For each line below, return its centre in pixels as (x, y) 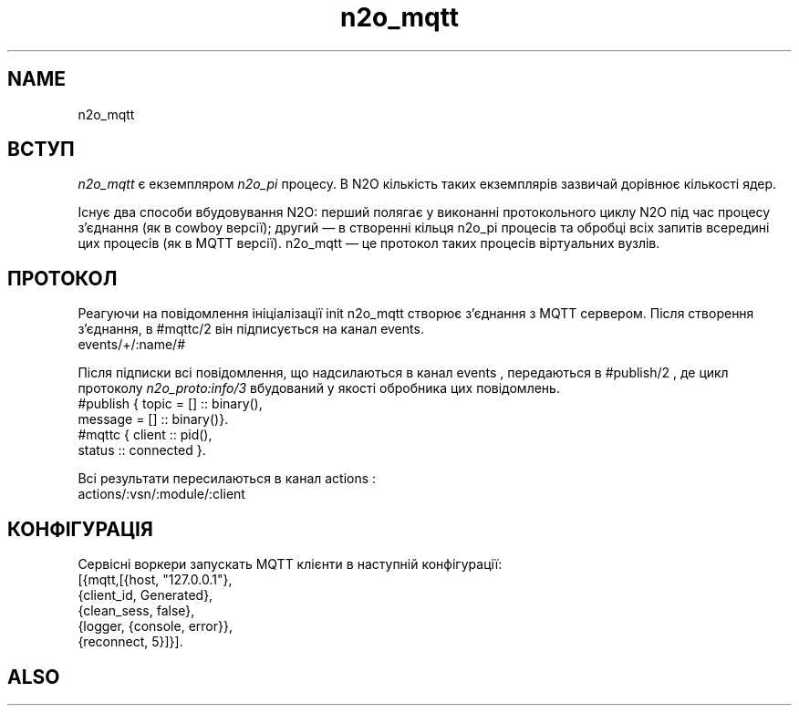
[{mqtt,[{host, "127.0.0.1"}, (155, 580)
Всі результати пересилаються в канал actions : (227, 479)
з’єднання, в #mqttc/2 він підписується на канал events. (251, 329)
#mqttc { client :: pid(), (145, 435)
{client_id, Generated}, (145, 595)
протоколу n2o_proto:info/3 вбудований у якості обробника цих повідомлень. (319, 388)
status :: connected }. (142, 450)
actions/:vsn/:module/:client (161, 494)
